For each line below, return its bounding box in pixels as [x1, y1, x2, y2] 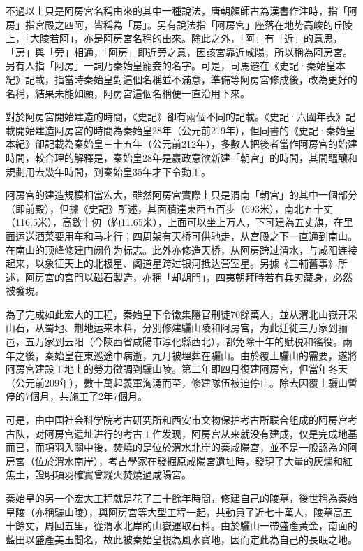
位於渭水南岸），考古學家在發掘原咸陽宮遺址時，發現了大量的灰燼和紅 [34, 453, 353, 468]
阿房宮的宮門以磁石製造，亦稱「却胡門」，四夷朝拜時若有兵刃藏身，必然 [24, 269, 353, 284]
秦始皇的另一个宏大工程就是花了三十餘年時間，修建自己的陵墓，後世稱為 [6, 491, 338, 505]
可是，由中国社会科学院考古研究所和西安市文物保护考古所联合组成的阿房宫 [6, 413, 348, 427]
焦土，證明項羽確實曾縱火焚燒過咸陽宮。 [6, 467, 191, 482]
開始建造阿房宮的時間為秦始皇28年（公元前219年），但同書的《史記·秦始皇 [15, 122, 355, 137]
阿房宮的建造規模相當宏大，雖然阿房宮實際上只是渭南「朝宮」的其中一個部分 [6, 187, 357, 202]
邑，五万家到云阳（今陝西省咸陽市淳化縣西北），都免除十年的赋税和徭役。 [6, 334, 343, 349]
